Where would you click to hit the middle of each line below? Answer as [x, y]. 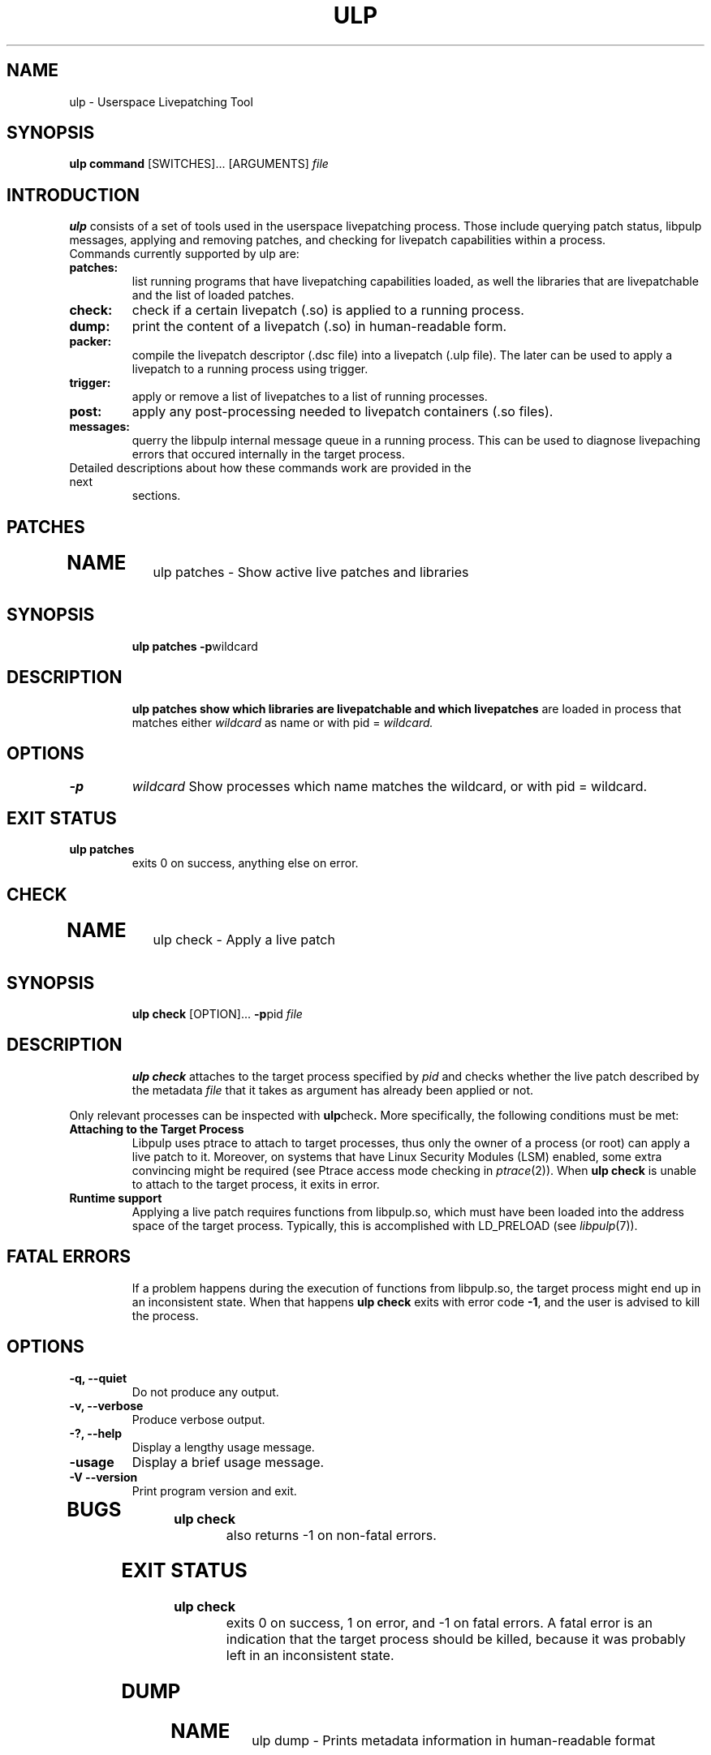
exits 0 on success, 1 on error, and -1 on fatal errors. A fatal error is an [439, 1623]
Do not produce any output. [205, 1392]
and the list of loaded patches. [213, 295]
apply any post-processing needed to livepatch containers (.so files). [343, 412]
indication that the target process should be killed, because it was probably [456, 1639]
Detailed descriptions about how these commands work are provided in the [270, 468]
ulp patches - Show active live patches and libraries [311, 572]
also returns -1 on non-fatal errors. [331, 1535]
